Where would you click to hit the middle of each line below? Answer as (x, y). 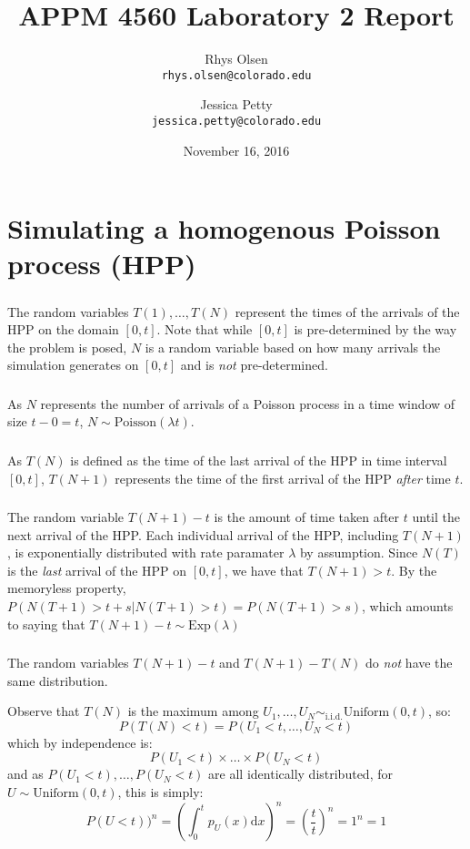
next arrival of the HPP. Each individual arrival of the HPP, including (203, 534)
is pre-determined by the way (375, 329)
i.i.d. (334, 716)
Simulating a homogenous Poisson (224, 228)
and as (25, 774)
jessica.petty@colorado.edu (236, 121)
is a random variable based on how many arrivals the (293, 347)
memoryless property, (67, 588)
